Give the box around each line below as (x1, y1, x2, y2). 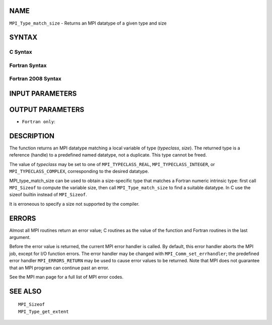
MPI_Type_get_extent (18, 308, 69, 314)
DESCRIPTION (9, 131, 55, 140)
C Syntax (9, 48, 32, 55)
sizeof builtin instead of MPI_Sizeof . (9, 192, 88, 198)
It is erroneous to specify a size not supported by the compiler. (9, 201, 140, 207)
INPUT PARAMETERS (9, 90, 77, 98)
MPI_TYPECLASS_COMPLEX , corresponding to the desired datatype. (9, 169, 149, 175)
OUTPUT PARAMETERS (9, 106, 85, 114)
